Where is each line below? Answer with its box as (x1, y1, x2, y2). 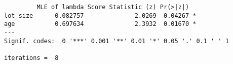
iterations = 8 (4, 54, 59, 61)
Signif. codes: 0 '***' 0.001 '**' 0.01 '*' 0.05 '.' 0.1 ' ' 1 (4, 37, 229, 45)
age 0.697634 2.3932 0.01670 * (4, 20, 197, 28)
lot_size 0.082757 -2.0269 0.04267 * (4, 12, 197, 19)
